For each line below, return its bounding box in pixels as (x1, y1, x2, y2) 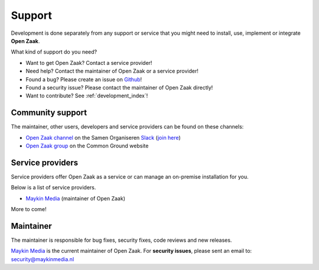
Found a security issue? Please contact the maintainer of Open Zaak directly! (25, 84, 213, 91)
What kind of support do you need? (11, 48, 97, 55)
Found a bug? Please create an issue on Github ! (25, 75, 142, 83)
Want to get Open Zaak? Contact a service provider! (25, 59, 152, 66)
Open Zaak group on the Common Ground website (25, 142, 149, 149)
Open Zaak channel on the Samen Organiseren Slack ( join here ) (25, 134, 181, 141)
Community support (11, 108, 87, 118)
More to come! (11, 206, 47, 213)
